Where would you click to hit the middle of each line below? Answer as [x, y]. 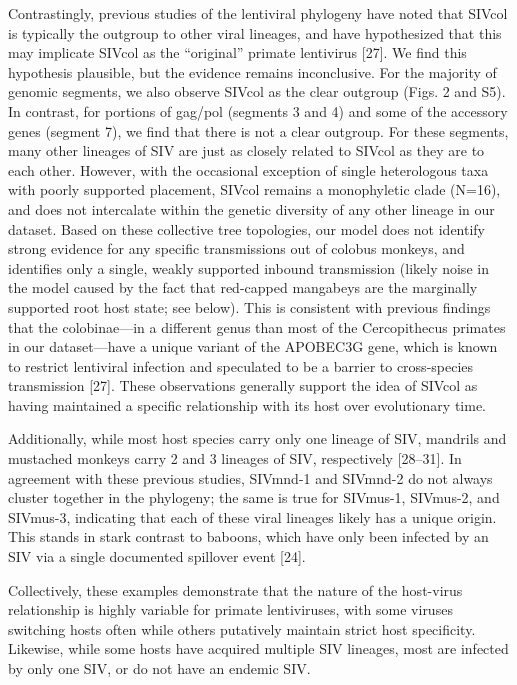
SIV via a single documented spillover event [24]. [157, 556]
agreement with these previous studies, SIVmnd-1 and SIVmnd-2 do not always [250, 477]
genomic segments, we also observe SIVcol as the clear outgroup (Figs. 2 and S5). [257, 91]
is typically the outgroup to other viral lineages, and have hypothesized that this [255, 32]
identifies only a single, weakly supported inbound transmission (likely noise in [248, 267]
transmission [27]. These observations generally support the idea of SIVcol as [243, 385]
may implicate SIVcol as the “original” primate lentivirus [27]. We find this [237, 52]
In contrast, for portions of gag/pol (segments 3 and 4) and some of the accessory [258, 110]
